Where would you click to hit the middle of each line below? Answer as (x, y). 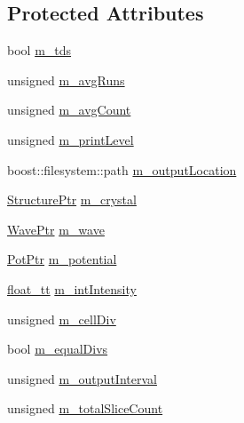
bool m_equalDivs (58, 349)
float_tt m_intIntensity (72, 288)
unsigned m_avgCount (69, 110)
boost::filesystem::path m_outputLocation (122, 169)
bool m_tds (39, 50)
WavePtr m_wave (56, 229)
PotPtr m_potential (62, 259)
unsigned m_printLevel (71, 139)
